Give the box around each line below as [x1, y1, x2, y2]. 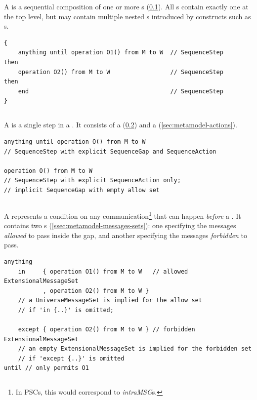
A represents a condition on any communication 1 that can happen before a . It [4, 209, 241, 221]
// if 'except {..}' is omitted [18, 355, 125, 362]
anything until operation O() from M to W [4, 138, 146, 145]
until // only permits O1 [4, 364, 89, 372]
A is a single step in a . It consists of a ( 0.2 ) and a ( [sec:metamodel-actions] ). [4, 120, 237, 130]
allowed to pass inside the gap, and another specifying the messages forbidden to [4, 230, 248, 240]
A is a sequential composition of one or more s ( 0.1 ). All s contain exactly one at [4, 1, 249, 11]
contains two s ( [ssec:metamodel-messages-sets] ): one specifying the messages [4, 220, 236, 231]
